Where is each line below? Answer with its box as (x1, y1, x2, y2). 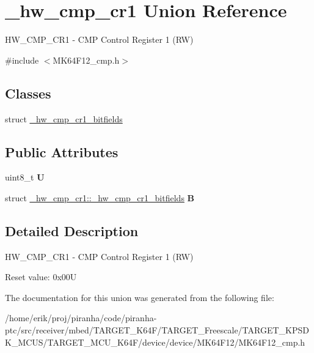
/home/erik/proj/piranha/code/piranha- (5, 311, 157, 324)
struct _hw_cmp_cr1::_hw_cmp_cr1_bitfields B (5, 191, 195, 204)
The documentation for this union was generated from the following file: (5, 291, 274, 303)
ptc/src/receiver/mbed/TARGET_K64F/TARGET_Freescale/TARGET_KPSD (5, 324, 309, 336)
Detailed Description (5, 221, 139, 240)
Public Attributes (5, 142, 119, 161)
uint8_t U (5, 171, 45, 184)
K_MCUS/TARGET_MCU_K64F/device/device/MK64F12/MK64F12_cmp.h (5, 335, 305, 348)
